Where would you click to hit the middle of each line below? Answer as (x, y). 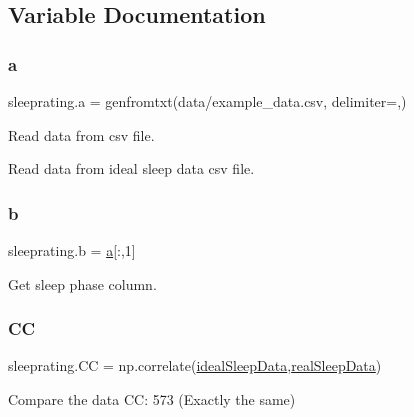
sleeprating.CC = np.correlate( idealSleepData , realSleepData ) (195, 365)
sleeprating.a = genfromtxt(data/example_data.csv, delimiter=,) (207, 101)
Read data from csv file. (81, 134)
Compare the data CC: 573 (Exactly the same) (152, 399)
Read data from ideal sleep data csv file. (131, 168)
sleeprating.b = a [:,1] (72, 250)
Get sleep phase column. (82, 283)
